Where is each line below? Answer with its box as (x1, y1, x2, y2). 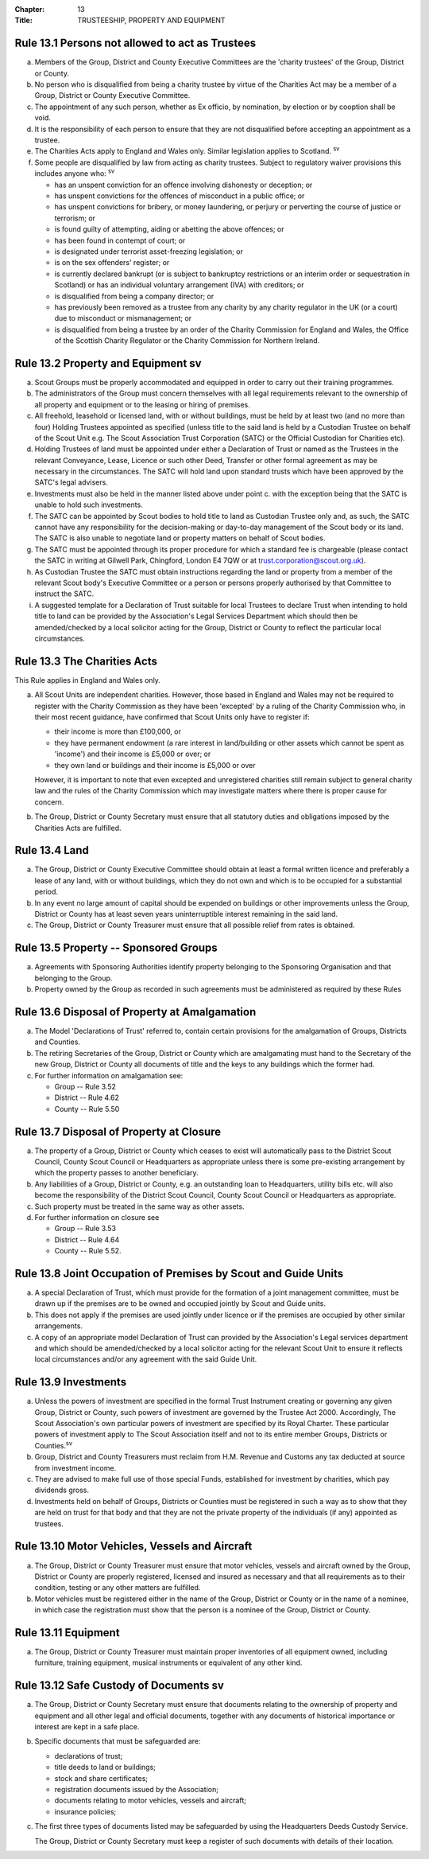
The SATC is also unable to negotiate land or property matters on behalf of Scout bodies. (34, 533, 326, 543)
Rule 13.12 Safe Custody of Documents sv (14, 1679, 224, 1693)
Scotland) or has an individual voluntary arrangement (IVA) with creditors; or (54, 280, 305, 290)
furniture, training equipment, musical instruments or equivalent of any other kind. (34, 1658, 303, 1667)
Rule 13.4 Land (14, 844, 89, 857)
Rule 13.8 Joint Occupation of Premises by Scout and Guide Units (14, 1266, 344, 1280)
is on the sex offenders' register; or (54, 258, 170, 267)
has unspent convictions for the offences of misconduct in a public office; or (54, 191, 305, 201)
